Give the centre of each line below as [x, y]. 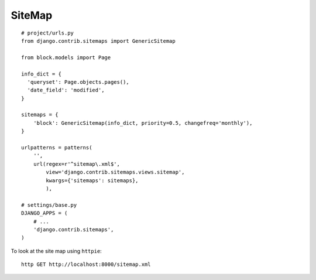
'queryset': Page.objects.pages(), [78, 82]
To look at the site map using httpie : [56, 251]
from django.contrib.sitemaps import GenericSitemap [98, 41]
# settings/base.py [49, 205]
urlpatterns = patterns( [57, 148]
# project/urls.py [48, 33]
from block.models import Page [66, 57]
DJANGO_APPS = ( [44, 213]
